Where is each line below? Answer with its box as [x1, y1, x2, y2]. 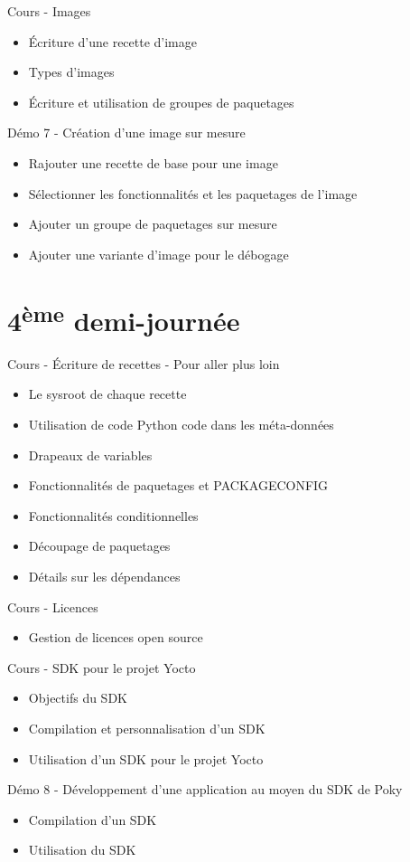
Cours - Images [7, 2, 91, 20]
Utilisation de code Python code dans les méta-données [28, 414, 334, 433]
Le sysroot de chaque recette [28, 384, 187, 403]
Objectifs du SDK [28, 688, 127, 707]
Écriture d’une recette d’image [28, 32, 197, 51]
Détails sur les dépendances [28, 566, 181, 585]
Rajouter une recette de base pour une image [28, 153, 278, 172]
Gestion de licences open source [28, 628, 203, 647]
